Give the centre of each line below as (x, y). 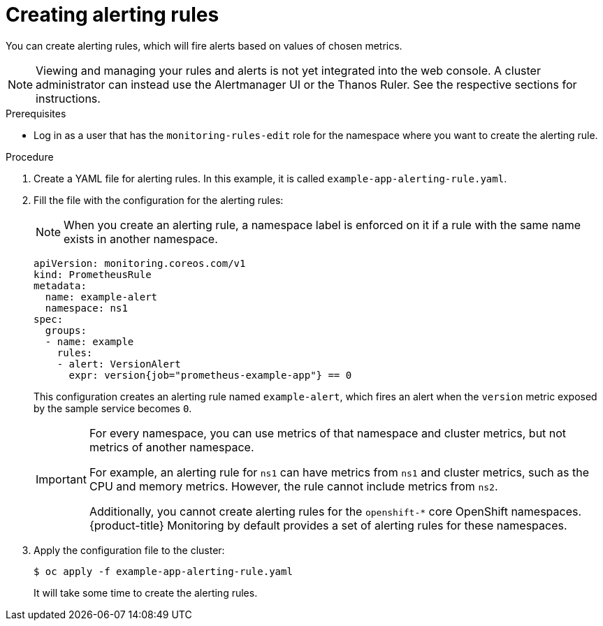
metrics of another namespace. (172, 447)
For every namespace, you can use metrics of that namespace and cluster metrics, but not (328, 433)
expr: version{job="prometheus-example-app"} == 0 (210, 375)
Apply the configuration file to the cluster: (129, 550)
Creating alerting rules (112, 15)
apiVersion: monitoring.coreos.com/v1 (140, 263)
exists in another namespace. (141, 239)
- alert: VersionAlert (119, 364)
